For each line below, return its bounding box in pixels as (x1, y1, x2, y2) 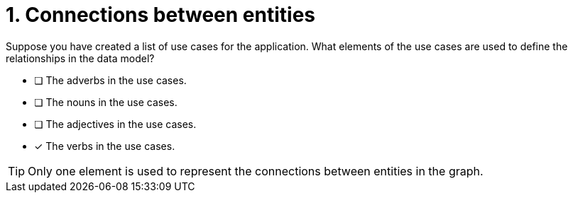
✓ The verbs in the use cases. (34, 139, 175, 152)
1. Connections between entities (6, 3, 315, 27)
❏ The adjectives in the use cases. (34, 117, 197, 130)
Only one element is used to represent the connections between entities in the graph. (28, 163, 484, 178)
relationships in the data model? (6, 52, 155, 64)
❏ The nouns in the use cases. (34, 95, 178, 108)
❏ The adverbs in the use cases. (34, 74, 187, 86)
